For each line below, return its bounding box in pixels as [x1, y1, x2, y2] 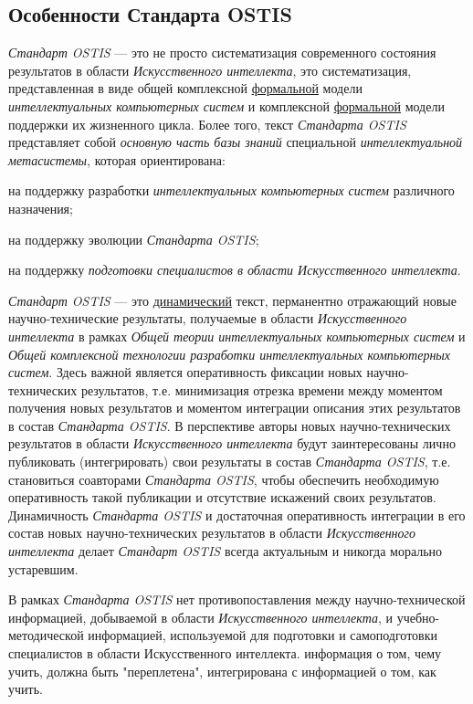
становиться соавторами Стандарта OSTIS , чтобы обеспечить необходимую [8, 469, 439, 489]
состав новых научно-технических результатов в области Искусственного [8, 523, 416, 542]
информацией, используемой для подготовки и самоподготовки [88, 625, 438, 645]
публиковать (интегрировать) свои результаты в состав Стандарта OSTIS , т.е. [8, 452, 451, 471]
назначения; [8, 198, 73, 217]
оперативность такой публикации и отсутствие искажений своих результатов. [8, 488, 436, 507]
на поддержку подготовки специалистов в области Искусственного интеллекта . [8, 260, 461, 279]
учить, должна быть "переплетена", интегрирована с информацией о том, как [8, 661, 436, 680]
